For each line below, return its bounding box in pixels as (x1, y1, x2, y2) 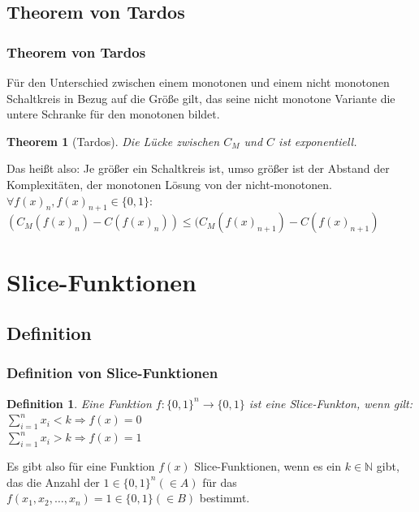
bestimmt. (199, 489, 250, 506)
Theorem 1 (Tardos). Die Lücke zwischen (6, 132, 220, 149)
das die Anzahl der (6, 473, 100, 490)
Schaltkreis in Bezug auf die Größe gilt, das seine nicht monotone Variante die (6, 89, 395, 106)
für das (202, 473, 237, 490)
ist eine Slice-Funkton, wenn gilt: (248, 394, 413, 411)
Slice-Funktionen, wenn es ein (194, 457, 342, 474)
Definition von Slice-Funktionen (6, 363, 218, 383)
